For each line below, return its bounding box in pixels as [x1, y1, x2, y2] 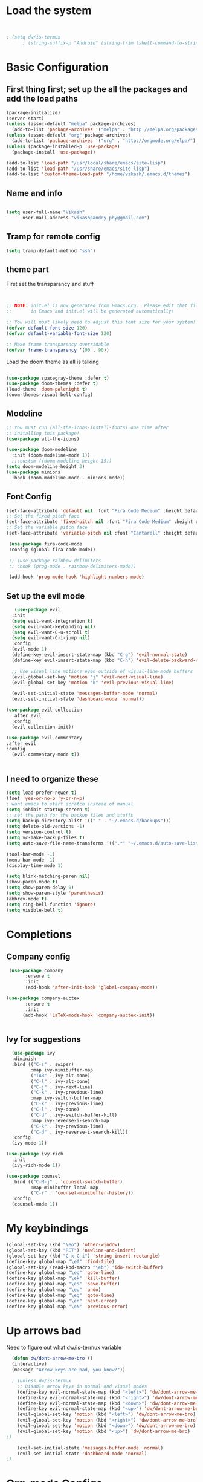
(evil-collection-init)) [11, 724, 74, 730]
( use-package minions [6, 469, 61, 475]
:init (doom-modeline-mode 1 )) [11, 452, 91, 458]
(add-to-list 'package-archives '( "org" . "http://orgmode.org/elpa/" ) [11, 138, 196, 144]
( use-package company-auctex [6, 995, 80, 1001]
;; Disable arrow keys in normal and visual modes [17, 1383, 147, 1389]
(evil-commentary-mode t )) [11, 752, 80, 758]
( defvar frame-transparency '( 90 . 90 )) [6, 347, 110, 353]
